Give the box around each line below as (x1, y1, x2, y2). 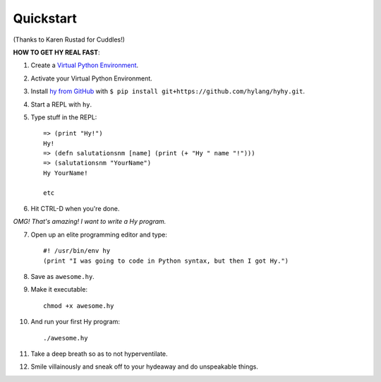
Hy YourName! (43, 169, 88, 177)
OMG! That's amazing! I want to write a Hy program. (13, 217, 167, 226)
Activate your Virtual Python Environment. (30, 74, 153, 83)
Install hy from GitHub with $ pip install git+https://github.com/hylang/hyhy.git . (30, 87, 305, 95)
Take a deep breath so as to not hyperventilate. (30, 350, 169, 358)
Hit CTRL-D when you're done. (30, 205, 120, 213)
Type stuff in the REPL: (30, 113, 97, 121)
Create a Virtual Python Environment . (30, 61, 139, 70)
